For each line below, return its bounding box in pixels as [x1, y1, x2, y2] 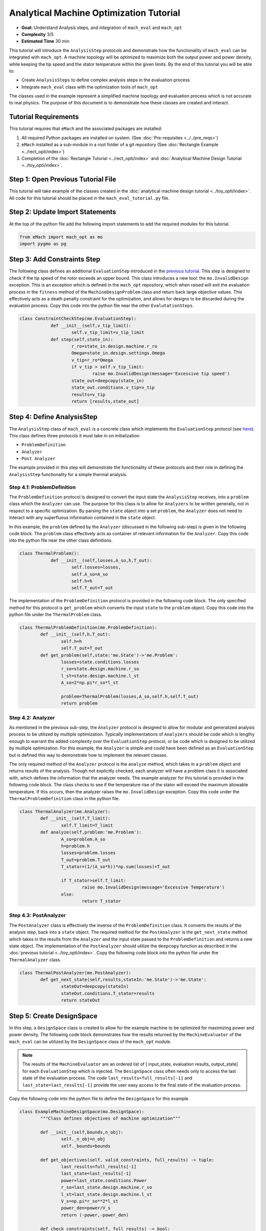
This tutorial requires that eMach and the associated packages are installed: [9, 126, 163, 131]
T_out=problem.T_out [61, 857, 111, 863]
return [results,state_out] [71, 399, 139, 404]
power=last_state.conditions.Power [61, 1177, 147, 1183]
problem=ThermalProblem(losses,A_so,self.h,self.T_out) [61, 693, 199, 699]
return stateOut [61, 998, 100, 1003]
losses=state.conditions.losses [61, 659, 139, 665]
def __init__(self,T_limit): [40, 815, 111, 821]
